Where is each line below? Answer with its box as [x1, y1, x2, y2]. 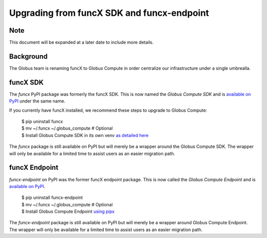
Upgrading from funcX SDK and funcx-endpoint [9, 7, 210, 18]
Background [9, 52, 48, 60]
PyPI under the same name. [9, 98, 66, 104]
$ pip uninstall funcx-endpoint [21, 194, 83, 200]
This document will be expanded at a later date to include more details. [9, 40, 154, 46]
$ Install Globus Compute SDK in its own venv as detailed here [21, 132, 149, 138]
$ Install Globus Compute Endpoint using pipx [21, 208, 115, 215]
